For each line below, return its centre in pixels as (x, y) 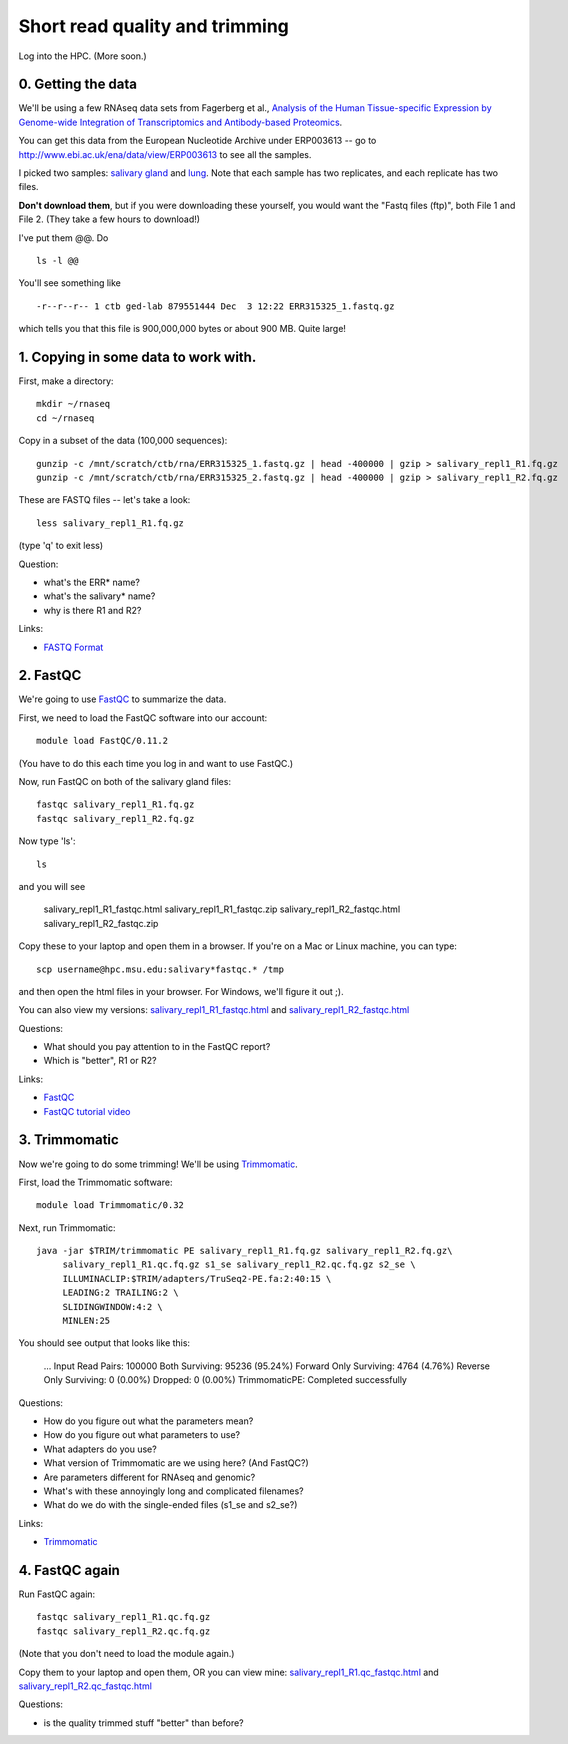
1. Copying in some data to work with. (137, 356)
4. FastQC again (69, 1570)
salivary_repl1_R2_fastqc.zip (101, 923)
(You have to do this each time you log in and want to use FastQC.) (156, 763)
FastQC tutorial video (87, 1111)
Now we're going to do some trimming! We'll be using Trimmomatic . (158, 1164)
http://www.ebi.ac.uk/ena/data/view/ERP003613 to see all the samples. (165, 154)
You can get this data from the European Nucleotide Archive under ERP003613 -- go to (197, 141)
